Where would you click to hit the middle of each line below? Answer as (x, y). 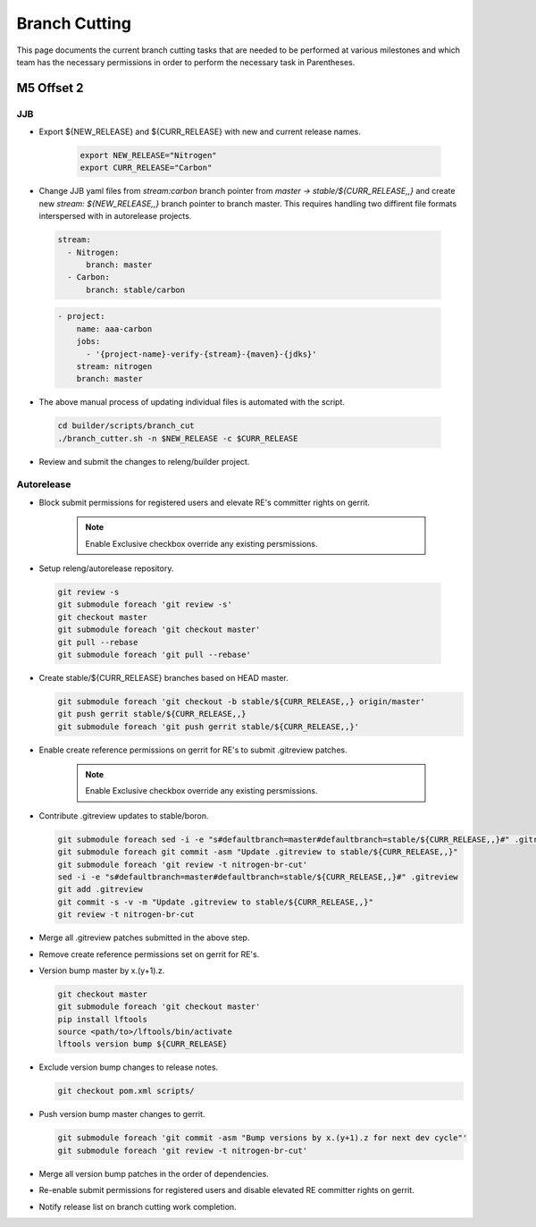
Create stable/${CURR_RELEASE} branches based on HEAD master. (164, 677)
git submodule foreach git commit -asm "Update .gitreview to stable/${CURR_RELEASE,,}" (258, 852)
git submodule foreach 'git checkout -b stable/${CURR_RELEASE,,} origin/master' (242, 701)
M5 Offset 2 (50, 88)
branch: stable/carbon (136, 290)
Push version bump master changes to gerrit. (122, 1114)
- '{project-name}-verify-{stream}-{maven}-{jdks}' (201, 354)
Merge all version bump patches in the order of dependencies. (154, 1173)
